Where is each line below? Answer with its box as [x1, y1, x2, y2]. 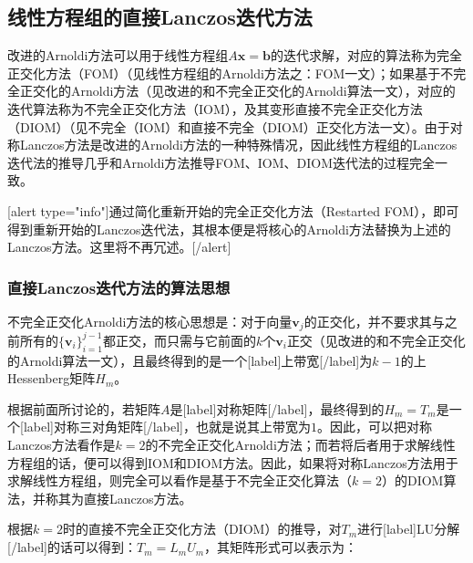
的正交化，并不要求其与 [303, 311, 445, 330]
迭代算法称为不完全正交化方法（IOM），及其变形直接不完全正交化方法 [7, 99, 423, 118]
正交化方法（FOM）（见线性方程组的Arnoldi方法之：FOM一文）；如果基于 [7, 63, 441, 82]
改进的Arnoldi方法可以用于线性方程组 [7, 46, 229, 65]
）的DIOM [381, 471, 444, 490]
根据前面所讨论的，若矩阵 [7, 399, 160, 418]
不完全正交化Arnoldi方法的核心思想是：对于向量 [7, 311, 293, 330]
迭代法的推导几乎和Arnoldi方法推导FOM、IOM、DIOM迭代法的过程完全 [7, 152, 436, 172]
